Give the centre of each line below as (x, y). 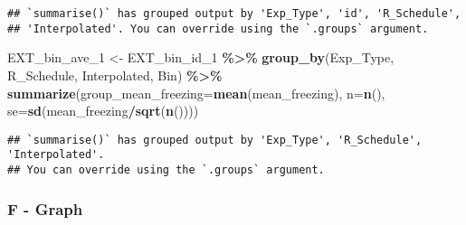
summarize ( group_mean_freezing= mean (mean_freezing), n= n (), (196, 93)
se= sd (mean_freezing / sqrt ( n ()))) (103, 111)
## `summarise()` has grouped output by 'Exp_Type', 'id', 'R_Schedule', (234, 14)
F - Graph (45, 208)
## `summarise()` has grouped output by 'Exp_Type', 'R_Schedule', (215, 140)
